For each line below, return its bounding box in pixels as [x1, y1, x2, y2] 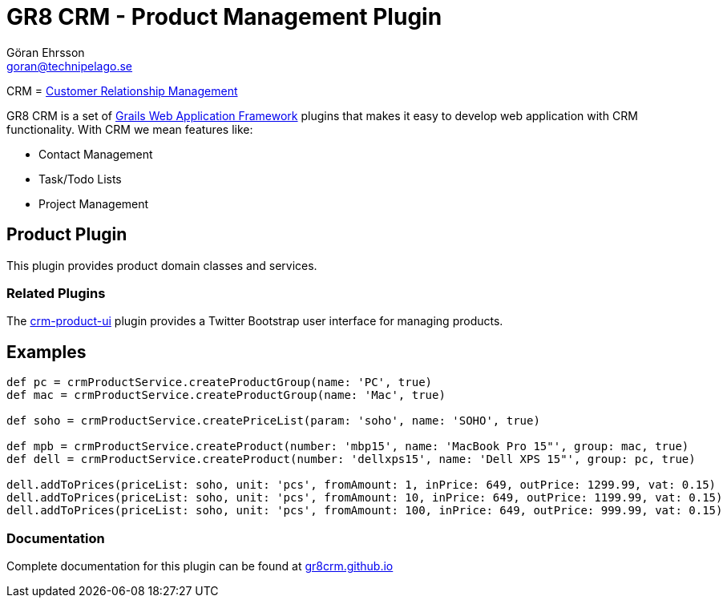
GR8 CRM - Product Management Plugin [6, 3, 442, 30]
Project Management [38, 196, 149, 211]
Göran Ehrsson [6, 45, 85, 59]
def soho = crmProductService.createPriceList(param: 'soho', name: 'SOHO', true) [6, 414, 540, 428]
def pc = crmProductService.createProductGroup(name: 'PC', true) [6, 376, 433, 389]
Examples [6, 341, 87, 362]
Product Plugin [6, 224, 127, 245]
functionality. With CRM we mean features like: [6, 122, 253, 136]
